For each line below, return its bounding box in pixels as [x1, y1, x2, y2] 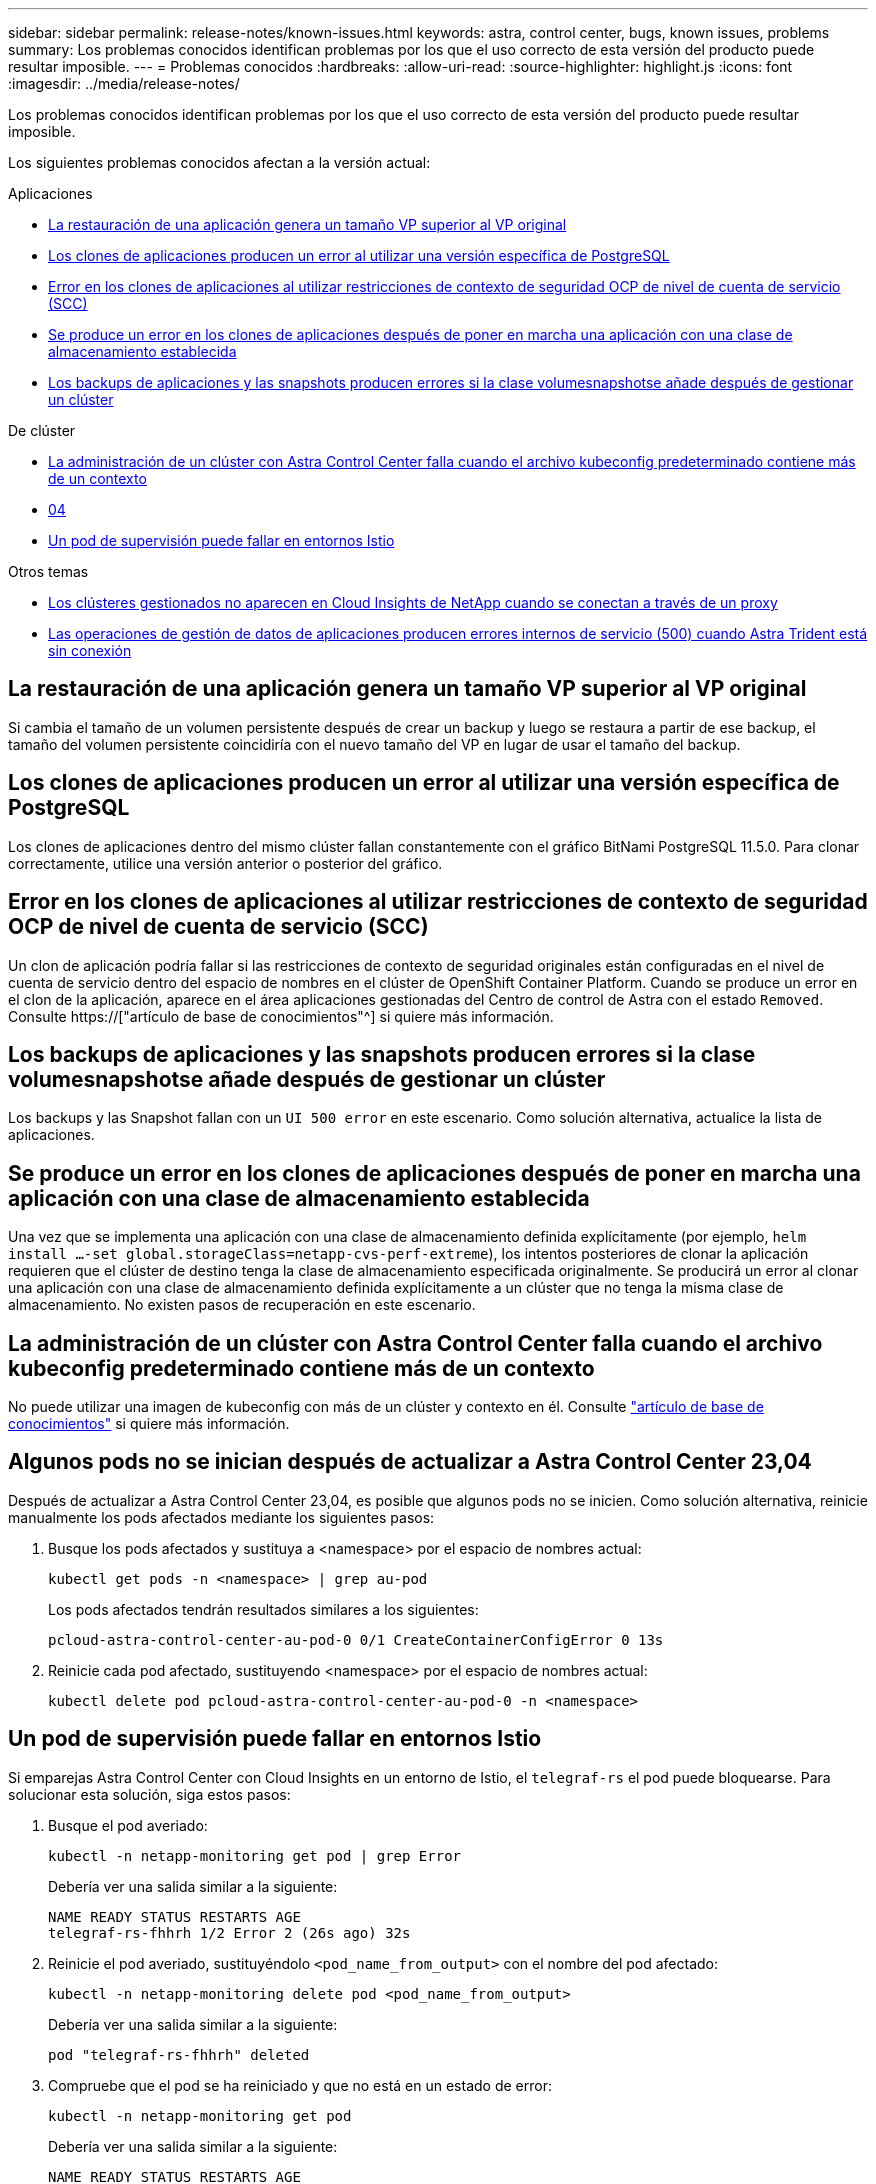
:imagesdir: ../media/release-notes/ [8, 75, 240, 92]
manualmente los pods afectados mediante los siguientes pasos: [8, 1508, 435, 1526]
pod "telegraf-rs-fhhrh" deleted [48, 2046, 310, 2063]
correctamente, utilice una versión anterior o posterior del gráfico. [8, 854, 443, 872]
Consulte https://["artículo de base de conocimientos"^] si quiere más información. [8, 1007, 554, 1025]
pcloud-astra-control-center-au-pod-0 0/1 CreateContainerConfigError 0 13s [48, 1631, 664, 1648]
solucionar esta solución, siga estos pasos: [8, 1785, 291, 1803]
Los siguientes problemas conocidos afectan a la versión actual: [8, 154, 431, 171]
